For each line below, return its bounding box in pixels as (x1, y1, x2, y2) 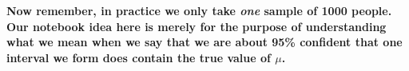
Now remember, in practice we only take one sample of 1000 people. (6, 2, 392, 18)
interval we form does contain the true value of (6, 49, 271, 65)
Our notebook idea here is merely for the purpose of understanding (6, 18, 387, 34)
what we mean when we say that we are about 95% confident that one (6, 34, 403, 50)
